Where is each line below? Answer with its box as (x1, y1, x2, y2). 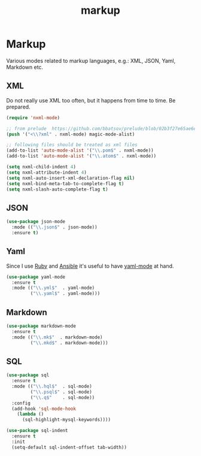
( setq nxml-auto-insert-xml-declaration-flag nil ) (6, 175, 135, 181)
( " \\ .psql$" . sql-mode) (30, 389, 93, 395)
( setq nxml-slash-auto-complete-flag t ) (6, 186, 109, 192)
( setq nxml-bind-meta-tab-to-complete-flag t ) (6, 180, 124, 186)
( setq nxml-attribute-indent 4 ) (6, 169, 87, 176)
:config (11, 400, 31, 406)
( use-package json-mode (6, 219, 66, 225)
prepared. (6, 103, 31, 110)
